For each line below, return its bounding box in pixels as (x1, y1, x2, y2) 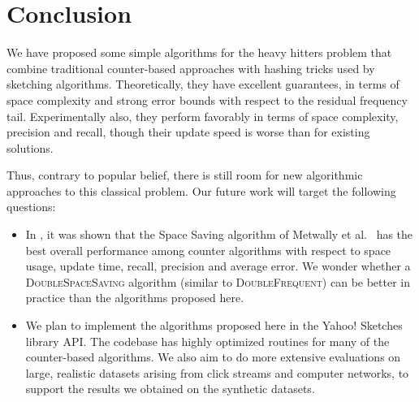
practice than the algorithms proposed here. (25, 289, 244, 306)
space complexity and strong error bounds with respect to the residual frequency (6, 91, 408, 108)
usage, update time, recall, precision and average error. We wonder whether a (25, 257, 411, 274)
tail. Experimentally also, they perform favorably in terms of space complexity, (6, 107, 399, 124)
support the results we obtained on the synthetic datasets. (25, 380, 315, 397)
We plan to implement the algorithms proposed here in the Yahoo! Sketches (25, 317, 403, 334)
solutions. (6, 139, 54, 156)
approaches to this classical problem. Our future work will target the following (6, 182, 396, 199)
